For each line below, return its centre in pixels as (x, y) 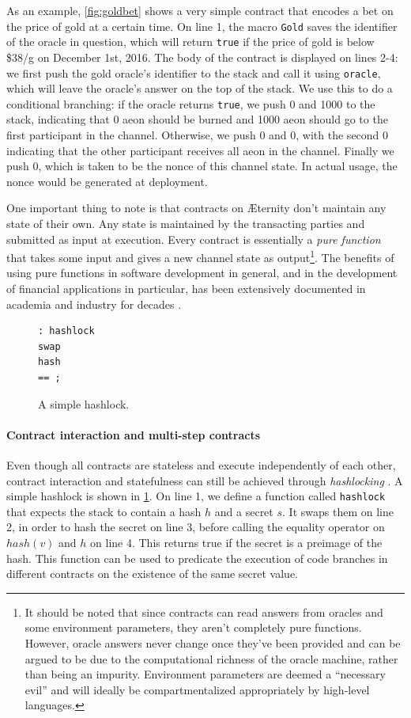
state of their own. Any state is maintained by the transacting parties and (186, 223)
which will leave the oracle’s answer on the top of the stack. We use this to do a (200, 88)
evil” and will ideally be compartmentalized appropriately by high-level (197, 689)
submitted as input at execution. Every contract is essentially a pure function (194, 239)
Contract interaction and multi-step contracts (134, 434)
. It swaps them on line (338, 511)
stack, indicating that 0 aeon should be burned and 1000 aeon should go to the (197, 119)
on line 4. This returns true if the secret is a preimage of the (236, 542)
